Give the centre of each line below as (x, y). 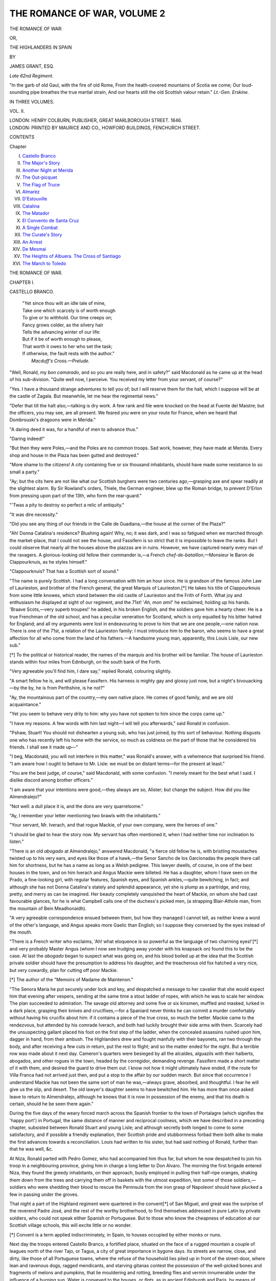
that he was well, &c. (31, 1149)
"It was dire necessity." (34, 514)
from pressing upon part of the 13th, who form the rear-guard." (76, 495)
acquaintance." (25, 704)
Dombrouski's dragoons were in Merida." (53, 420)
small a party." (25, 472)
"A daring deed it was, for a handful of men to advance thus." (74, 429)
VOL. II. (17, 111)
